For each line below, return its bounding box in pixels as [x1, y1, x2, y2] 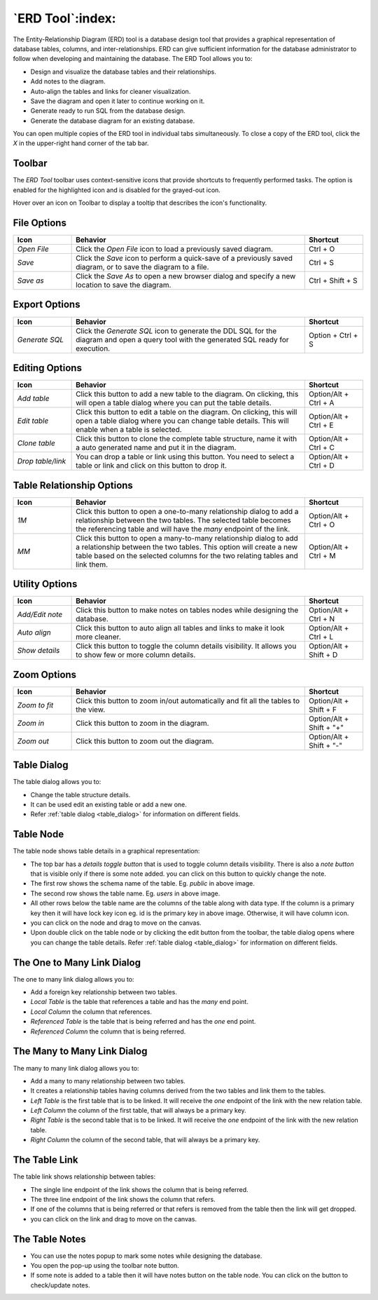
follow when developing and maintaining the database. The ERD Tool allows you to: [13, 55, 253, 63]
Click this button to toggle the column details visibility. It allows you [76, 642, 297, 651]
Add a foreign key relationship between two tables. [30, 988, 178, 996]
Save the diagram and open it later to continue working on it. [30, 97, 205, 105]
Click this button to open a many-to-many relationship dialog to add [76, 533, 299, 543]
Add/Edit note [17, 610, 63, 620]
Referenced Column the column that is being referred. [30, 1027, 186, 1036]
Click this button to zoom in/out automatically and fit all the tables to [76, 696, 300, 705]
